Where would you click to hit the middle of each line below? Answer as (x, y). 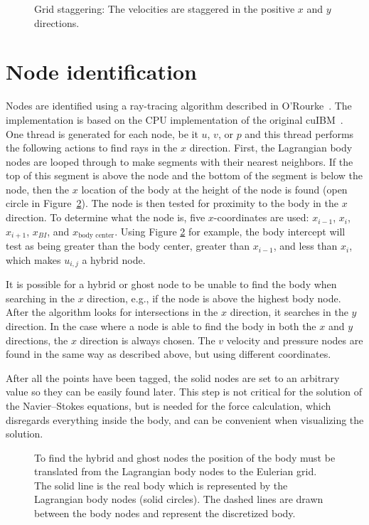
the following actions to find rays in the (92, 148)
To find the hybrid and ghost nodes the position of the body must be (185, 457)
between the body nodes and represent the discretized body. (165, 513)
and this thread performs (299, 133)
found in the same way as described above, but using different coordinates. (169, 354)
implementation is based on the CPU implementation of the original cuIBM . (175, 119)
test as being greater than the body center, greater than (128, 246)
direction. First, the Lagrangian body (271, 148)
